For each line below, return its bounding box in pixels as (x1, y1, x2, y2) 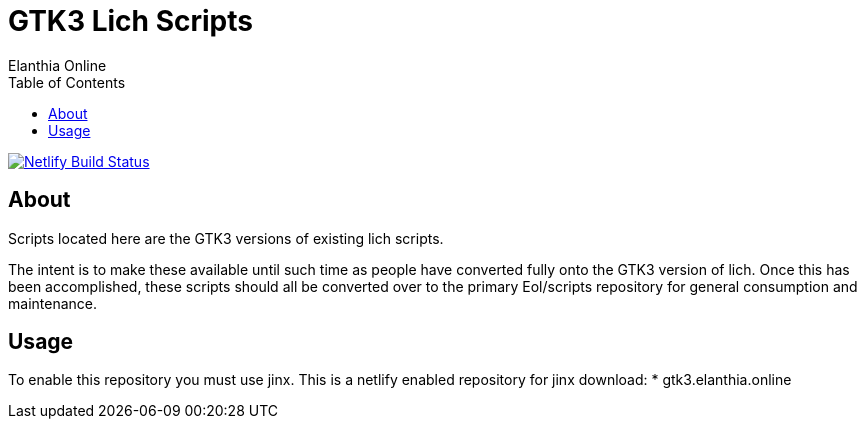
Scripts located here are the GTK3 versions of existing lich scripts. (8, 229, 444, 247)
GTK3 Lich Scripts (8, 4, 253, 38)
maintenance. (8, 294, 97, 312)
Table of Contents (8, 73, 126, 91)
